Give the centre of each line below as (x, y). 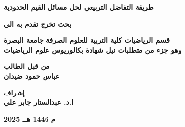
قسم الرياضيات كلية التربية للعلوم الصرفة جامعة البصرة (87, 40)
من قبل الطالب (27, 66)
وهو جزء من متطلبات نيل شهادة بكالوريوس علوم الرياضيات (93, 49)
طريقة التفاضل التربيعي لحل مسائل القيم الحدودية (79, 7)
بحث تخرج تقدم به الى (38, 23)
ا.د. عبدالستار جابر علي (39, 102)
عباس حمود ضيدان (32, 76)
